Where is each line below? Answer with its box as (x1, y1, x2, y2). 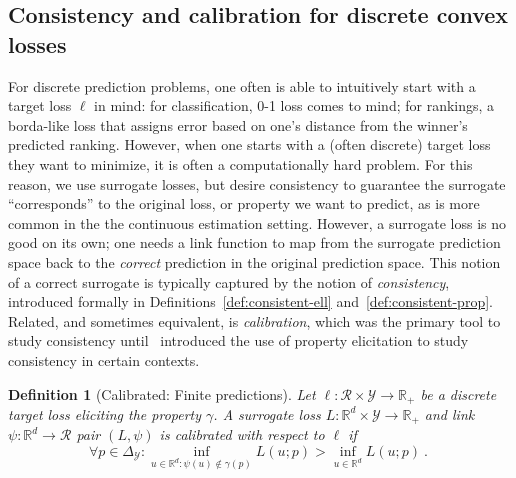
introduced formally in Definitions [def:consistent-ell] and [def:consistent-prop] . (8, 291, 493, 312)
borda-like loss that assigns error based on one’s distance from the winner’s (8, 114, 468, 135)
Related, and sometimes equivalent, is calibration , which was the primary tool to (8, 310, 501, 331)
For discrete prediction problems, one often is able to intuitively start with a (8, 75, 476, 96)
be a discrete (420, 383, 497, 404)
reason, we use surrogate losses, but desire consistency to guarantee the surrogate (8, 173, 506, 194)
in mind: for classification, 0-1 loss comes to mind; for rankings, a (94, 95, 495, 116)
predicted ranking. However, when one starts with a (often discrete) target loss (8, 134, 491, 155)
